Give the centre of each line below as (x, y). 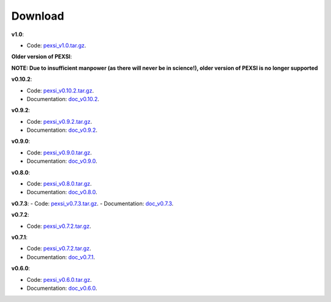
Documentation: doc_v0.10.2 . (63, 99)
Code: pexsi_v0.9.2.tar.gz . (59, 121)
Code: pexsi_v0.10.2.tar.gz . (60, 90)
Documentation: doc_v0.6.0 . (62, 288)
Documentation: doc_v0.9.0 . (62, 161)
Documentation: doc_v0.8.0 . (62, 192)
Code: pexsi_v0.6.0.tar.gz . (59, 279)
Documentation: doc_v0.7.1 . (61, 257)
